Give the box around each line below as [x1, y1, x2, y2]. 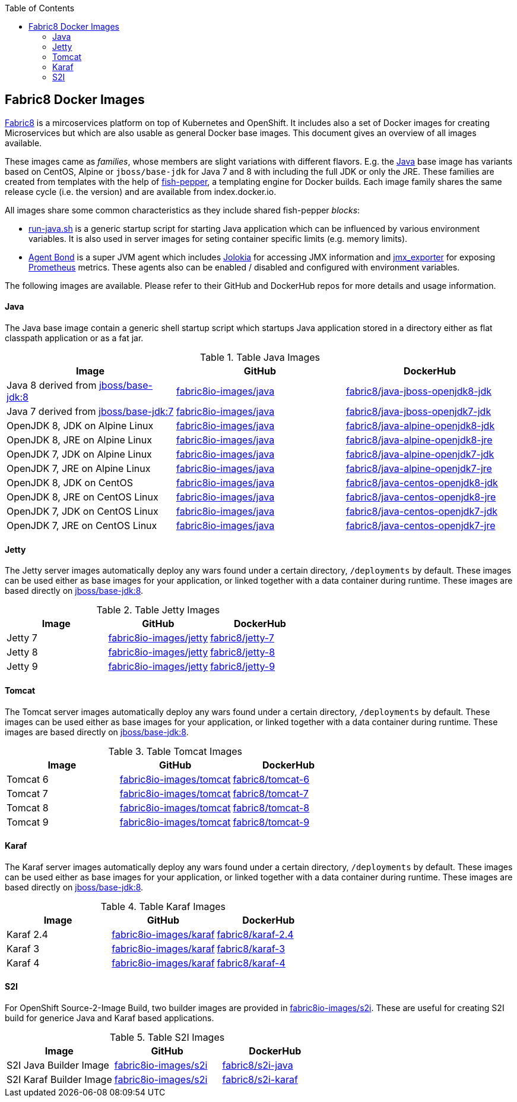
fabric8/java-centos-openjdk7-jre [345, 519, 496, 532]
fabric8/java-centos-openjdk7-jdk [345, 505, 498, 518]
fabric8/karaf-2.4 [217, 928, 294, 940]
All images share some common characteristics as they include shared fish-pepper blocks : [5, 204, 360, 215]
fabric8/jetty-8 [210, 646, 275, 659]
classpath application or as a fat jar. [5, 333, 144, 344]
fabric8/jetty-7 [210, 632, 274, 644]
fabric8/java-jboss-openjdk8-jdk [345, 385, 492, 398]
